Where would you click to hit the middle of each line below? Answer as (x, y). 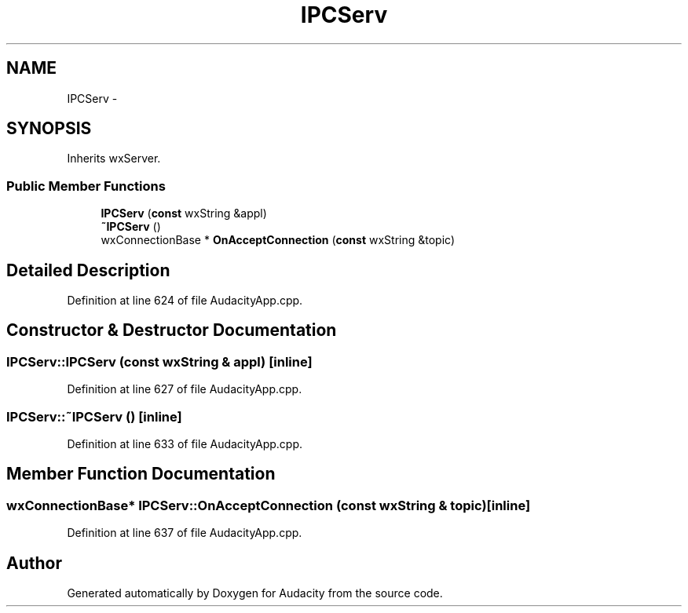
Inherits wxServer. (114, 159)
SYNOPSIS (49, 129)
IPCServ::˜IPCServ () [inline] (94, 416)
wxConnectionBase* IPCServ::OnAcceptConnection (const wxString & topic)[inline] (269, 505)
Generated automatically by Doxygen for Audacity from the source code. (255, 593)
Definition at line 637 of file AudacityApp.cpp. (185, 533)
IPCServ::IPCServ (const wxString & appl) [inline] (159, 361)
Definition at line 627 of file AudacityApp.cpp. (185, 389)
